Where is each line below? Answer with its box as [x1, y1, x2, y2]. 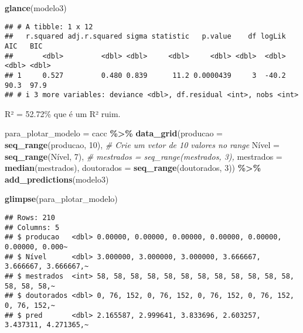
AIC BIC [5, 42, 43, 50]
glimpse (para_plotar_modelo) [5, 193, 118, 205]
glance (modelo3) [5, 2, 67, 13]
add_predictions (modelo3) [5, 173, 109, 185]
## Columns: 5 [5, 223, 60, 232]
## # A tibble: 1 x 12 [5, 22, 93, 31]
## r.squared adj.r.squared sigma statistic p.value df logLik [5, 32, 286, 41]
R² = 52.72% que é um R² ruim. [5, 107, 121, 119]
